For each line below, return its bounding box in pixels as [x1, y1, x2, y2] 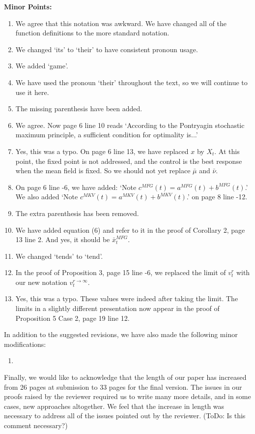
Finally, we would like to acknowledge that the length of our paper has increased [4, 372, 247, 382]
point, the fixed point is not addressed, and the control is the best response [15, 155, 242, 166]
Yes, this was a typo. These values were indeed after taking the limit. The [15, 293, 238, 304]
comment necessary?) [4, 420, 68, 430]
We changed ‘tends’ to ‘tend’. [15, 250, 103, 261]
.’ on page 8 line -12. [186, 191, 248, 202]
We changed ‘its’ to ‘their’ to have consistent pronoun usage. [15, 44, 198, 54]
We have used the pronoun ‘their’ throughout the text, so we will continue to [15, 77, 248, 87]
